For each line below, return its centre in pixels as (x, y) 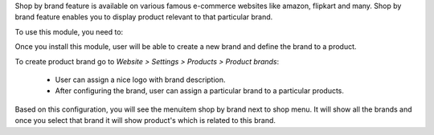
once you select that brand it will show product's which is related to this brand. (145, 121)
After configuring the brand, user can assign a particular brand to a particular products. (200, 91)
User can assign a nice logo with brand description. (140, 80)
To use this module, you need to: (69, 31)
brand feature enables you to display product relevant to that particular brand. (144, 17)
